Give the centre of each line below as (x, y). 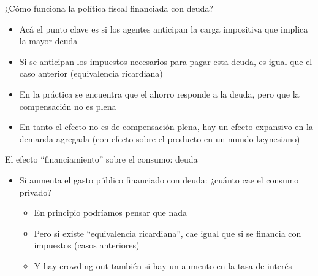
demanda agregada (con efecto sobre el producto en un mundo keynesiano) (160, 138)
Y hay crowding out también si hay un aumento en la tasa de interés (163, 265)
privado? (35, 192)
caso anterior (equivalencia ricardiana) (91, 73)
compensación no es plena (68, 106)
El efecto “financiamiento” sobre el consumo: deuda (101, 159)
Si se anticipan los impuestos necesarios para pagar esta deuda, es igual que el (166, 61)
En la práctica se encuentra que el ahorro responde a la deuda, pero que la (159, 94)
